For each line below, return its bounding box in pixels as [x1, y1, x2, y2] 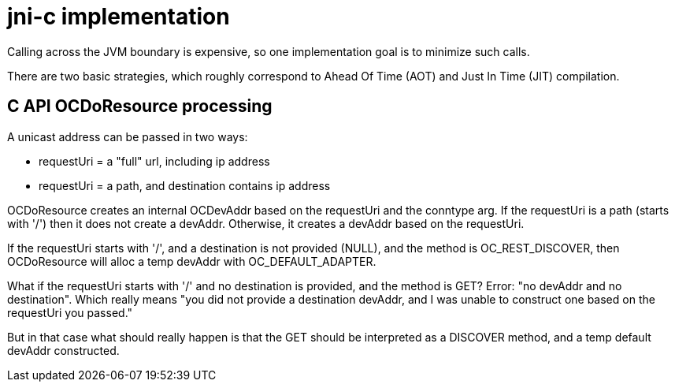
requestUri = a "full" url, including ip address [39, 154, 270, 168]
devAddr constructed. [7, 343, 120, 357]
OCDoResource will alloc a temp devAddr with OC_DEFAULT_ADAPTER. [7, 254, 376, 268]
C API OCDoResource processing [7, 96, 273, 117]
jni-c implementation [7, 3, 230, 30]
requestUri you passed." [7, 305, 133, 319]
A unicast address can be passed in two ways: [7, 129, 248, 144]
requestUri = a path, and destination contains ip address [39, 178, 331, 192]
